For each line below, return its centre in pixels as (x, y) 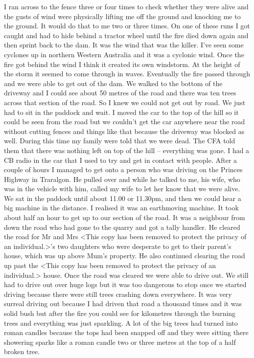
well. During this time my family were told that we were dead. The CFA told (120, 141)
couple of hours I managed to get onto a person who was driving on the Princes (123, 169)
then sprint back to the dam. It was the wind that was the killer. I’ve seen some (124, 45)
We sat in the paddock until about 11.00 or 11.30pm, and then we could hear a (123, 198)
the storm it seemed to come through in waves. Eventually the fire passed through (127, 74)
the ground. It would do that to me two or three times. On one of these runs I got (127, 26)
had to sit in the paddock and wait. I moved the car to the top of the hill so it (121, 112)
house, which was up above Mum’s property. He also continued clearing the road (125, 256)
